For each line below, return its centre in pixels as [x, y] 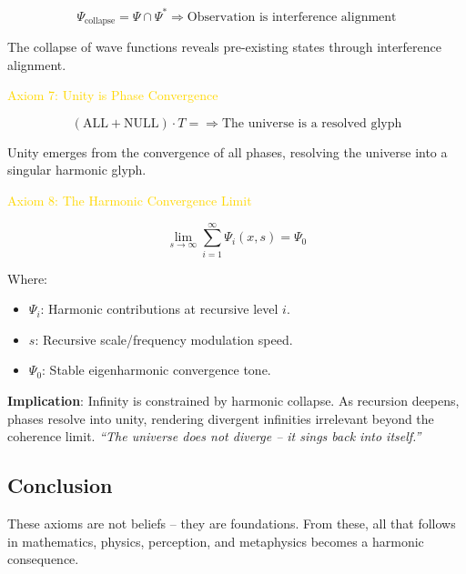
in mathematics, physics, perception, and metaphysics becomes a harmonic [216, 541]
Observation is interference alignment [292, 17]
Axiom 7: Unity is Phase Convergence [113, 95]
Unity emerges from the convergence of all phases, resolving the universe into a [228, 151]
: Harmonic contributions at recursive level [159, 309]
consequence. [43, 559]
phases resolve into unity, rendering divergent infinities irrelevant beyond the [221, 418]
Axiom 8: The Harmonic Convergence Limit [130, 200]
